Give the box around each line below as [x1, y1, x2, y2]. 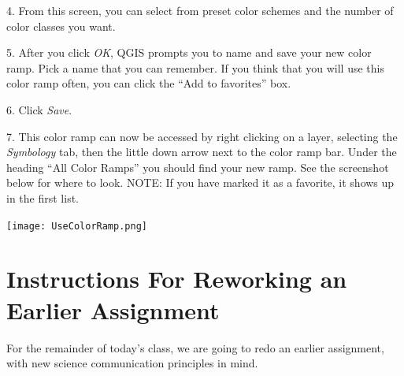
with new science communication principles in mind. [6, 355, 258, 371]
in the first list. [6, 189, 79, 206]
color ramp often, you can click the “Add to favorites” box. [6, 75, 291, 91]
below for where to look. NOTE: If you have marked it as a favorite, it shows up [6, 174, 395, 191]
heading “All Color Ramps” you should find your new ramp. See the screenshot [6, 158, 389, 175]
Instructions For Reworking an [6, 262, 347, 295]
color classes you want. [6, 17, 116, 34]
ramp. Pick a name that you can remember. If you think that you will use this [6, 59, 384, 76]
